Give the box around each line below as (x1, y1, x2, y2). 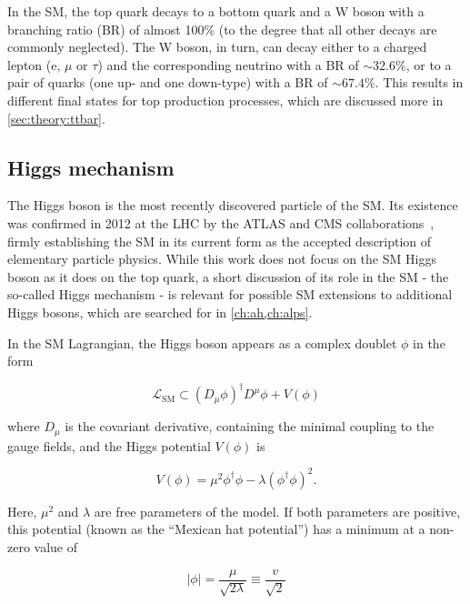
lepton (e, (7, 55, 61, 74)
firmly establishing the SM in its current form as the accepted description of (7, 231, 432, 250)
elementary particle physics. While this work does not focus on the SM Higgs (7, 249, 436, 268)
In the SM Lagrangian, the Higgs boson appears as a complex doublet (7, 333, 397, 352)
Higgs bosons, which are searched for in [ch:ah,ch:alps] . (7, 302, 313, 321)
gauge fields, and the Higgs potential (7, 436, 211, 455)
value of (34, 537, 78, 556)
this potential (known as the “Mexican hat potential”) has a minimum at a (7, 519, 425, 539)
